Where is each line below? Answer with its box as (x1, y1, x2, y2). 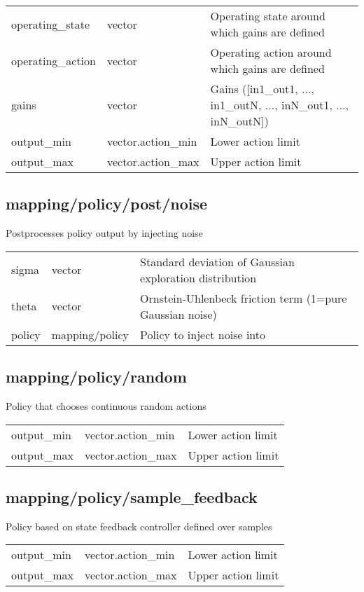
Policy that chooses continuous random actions (6, 399, 206, 413)
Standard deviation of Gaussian (140, 253, 295, 270)
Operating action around (210, 44, 332, 60)
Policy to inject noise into (140, 326, 266, 343)
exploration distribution (140, 269, 257, 286)
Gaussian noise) (140, 305, 217, 322)
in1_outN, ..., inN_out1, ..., (210, 97, 349, 113)
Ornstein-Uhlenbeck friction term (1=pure (140, 289, 347, 306)
